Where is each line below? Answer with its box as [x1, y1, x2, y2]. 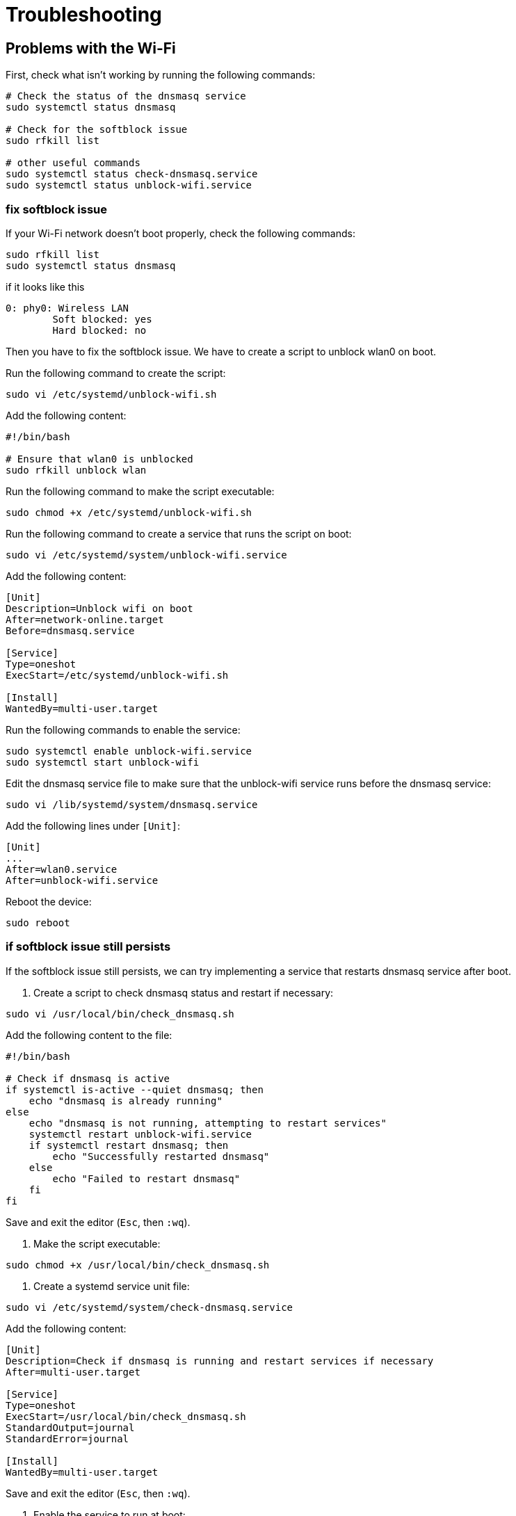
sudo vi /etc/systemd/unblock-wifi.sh [6, 388, 217, 400]
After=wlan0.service [6, 863, 118, 875]
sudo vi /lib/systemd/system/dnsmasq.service [6, 798, 258, 810]
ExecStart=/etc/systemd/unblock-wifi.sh [6, 669, 229, 681]
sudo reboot [6, 917, 70, 928]
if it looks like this [6, 280, 85, 293]
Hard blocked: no [52, 324, 147, 336]
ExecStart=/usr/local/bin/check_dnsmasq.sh [6, 1410, 246, 1422]
